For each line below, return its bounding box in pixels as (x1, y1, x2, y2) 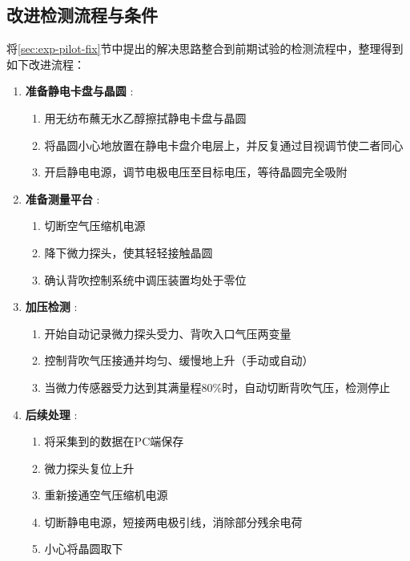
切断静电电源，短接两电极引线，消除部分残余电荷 (44, 513, 303, 530)
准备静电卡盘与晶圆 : (25, 83, 134, 99)
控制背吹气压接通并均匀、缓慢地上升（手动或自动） (44, 352, 314, 369)
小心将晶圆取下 (44, 540, 123, 557)
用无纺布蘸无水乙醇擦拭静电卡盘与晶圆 (44, 109, 247, 126)
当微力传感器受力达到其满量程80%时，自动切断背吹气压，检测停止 (44, 378, 391, 395)
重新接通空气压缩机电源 (44, 486, 168, 503)
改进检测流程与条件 (6, 2, 158, 27)
